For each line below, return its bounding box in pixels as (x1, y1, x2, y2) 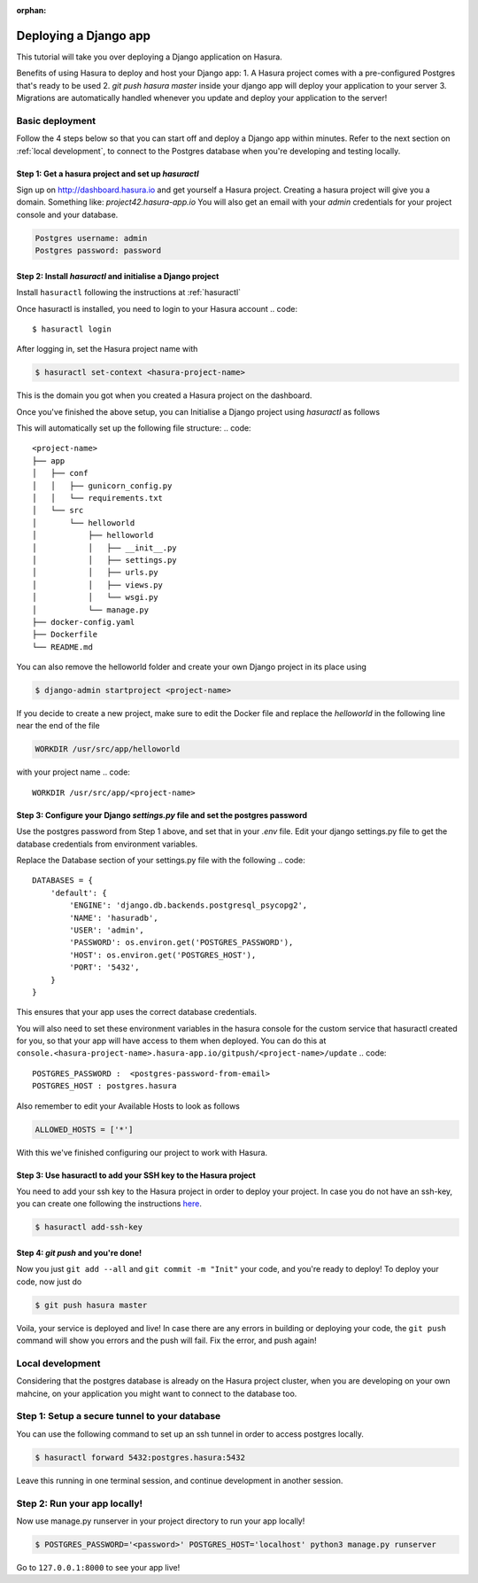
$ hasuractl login (32, 324, 112, 334)
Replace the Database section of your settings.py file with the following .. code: (16, 854, 305, 865)
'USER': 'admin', (69, 924, 145, 935)
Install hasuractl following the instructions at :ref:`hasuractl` (16, 287, 242, 298)
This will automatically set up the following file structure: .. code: (16, 423, 251, 433)
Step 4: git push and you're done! (16, 1247, 143, 1258)
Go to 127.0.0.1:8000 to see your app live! (16, 1562, 181, 1572)
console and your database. (16, 209, 119, 220)
